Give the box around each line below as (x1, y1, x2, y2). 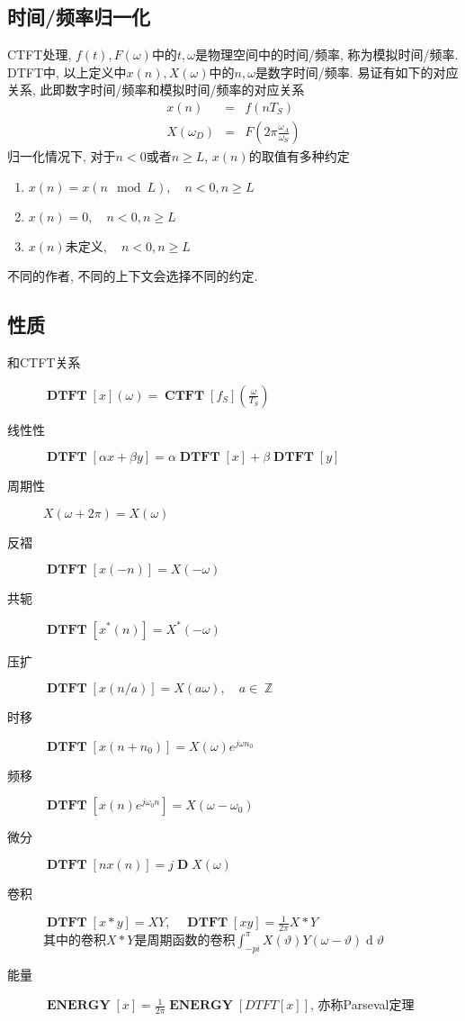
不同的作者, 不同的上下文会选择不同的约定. (7, 267, 258, 285)
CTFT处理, (7, 45, 72, 64)
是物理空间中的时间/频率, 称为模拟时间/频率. (194, 45, 459, 64)
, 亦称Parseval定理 (309, 995, 415, 1014)
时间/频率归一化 (7, 3, 151, 31)
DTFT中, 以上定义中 (7, 62, 127, 81)
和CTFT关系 (7, 353, 81, 372)
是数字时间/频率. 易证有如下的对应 (255, 62, 459, 81)
